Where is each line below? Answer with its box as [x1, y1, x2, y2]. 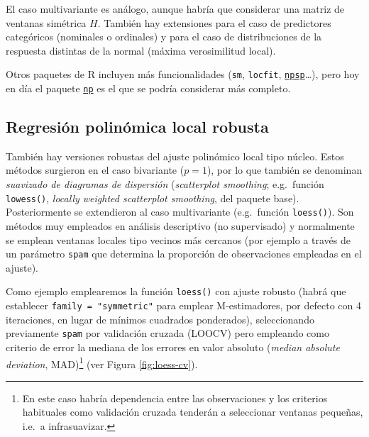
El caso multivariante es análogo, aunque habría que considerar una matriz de [6, 1, 345, 16]
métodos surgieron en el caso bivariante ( [6, 162, 184, 177]
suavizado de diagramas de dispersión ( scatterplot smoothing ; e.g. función [6, 177, 324, 192]
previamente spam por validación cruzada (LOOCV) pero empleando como [6, 326, 329, 341]
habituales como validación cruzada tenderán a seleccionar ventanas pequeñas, [22, 404, 363, 419]
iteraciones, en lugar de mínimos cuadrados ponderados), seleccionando [6, 311, 314, 326]
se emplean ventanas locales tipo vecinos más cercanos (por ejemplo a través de [6, 232, 351, 247]
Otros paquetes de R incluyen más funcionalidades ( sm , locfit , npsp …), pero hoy [6, 67, 360, 82]
